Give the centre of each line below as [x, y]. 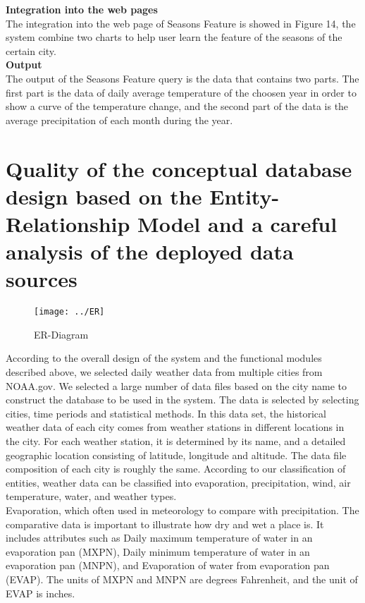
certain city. [31, 50]
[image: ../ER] [69, 312]
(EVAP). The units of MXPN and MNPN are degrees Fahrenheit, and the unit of [182, 579]
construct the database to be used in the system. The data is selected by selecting [182, 400]
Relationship [68, 223]
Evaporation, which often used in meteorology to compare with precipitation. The [182, 510]
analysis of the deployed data [150, 251]
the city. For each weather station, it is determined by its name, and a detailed [176, 441]
